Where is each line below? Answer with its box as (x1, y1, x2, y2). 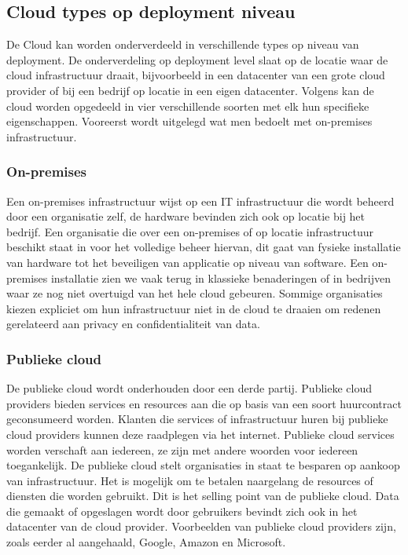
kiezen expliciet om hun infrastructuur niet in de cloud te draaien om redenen (6, 300, 381, 316)
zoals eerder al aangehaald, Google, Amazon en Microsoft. (6, 534, 286, 550)
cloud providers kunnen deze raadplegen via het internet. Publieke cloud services (6, 425, 395, 442)
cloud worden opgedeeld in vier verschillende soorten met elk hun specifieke (6, 97, 369, 114)
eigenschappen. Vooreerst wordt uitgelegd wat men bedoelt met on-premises (6, 113, 373, 130)
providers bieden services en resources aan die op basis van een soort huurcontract (6, 395, 402, 411)
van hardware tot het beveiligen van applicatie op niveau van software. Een (6, 254, 369, 270)
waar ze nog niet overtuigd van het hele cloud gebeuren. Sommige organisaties (6, 285, 383, 301)
